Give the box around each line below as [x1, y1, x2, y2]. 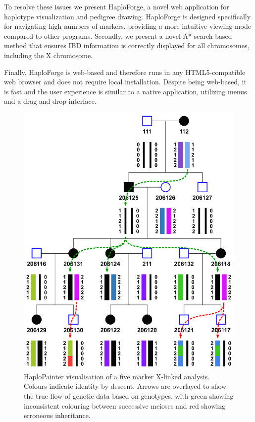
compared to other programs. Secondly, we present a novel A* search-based [4, 30, 232, 41]
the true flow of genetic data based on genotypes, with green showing [24, 391, 234, 401]
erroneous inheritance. [24, 410, 91, 421]
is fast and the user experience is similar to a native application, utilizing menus [4, 86, 247, 96]
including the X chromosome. [4, 50, 93, 60]
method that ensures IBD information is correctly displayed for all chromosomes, [4, 40, 250, 51]
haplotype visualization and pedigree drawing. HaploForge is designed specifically [4, 11, 251, 21]
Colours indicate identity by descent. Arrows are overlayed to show [24, 381, 227, 391]
